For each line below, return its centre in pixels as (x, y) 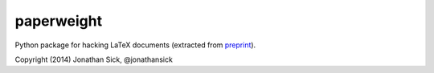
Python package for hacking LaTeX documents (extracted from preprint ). (135, 45)
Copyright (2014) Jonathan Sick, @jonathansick (94, 59)
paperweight (59, 21)
